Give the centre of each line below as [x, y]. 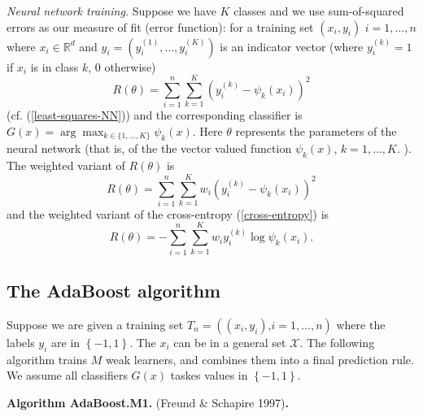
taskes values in [209, 375]
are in [66, 342]
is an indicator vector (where [292, 46]
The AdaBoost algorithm [114, 290]
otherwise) [130, 66]
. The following [337, 342]
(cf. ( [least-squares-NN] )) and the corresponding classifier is [155, 115]
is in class [55, 66]
